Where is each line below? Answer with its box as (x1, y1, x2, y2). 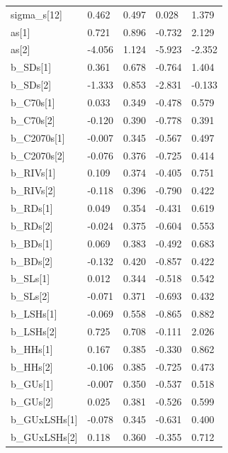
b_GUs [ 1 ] (11, 376, 54, 391)
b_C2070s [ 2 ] (11, 147, 65, 162)
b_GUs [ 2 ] (11, 394, 54, 409)
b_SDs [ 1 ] (11, 60, 52, 74)
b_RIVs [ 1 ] (11, 165, 56, 180)
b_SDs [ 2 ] (11, 77, 52, 92)
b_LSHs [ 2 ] (11, 323, 57, 338)
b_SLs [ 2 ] (11, 289, 50, 303)
